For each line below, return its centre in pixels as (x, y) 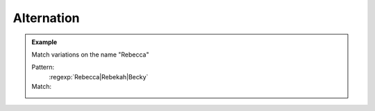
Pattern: (43, 67)
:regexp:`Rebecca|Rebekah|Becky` (99, 77)
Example (44, 42)
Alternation (46, 18)
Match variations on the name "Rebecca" (90, 54)
